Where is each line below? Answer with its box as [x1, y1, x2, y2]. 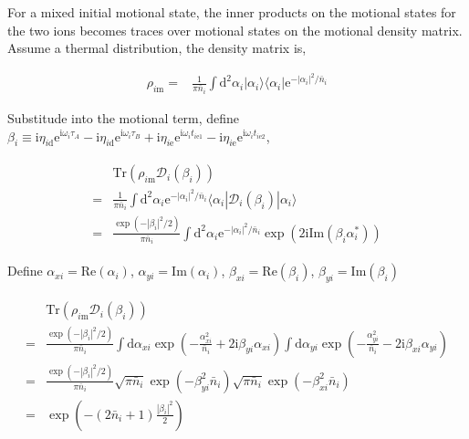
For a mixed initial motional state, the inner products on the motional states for [7, 3, 456, 21]
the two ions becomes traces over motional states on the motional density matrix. [7, 20, 463, 39]
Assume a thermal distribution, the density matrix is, [7, 38, 307, 57]
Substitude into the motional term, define [7, 108, 240, 127]
